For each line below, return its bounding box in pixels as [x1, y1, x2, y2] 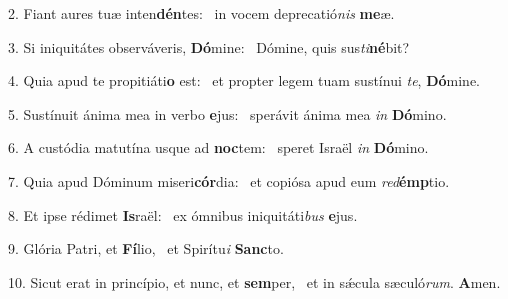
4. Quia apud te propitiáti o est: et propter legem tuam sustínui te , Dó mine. [8, 70, 480, 91]
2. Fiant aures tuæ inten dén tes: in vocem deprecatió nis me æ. [8, 3, 395, 23]
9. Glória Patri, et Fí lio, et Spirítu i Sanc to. [8, 238, 284, 259]
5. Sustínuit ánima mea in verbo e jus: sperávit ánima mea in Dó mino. [8, 103, 447, 124]
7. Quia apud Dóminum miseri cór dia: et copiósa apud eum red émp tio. [8, 170, 450, 191]
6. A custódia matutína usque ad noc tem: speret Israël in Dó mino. [8, 137, 429, 158]
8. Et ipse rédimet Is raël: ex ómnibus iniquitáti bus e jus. [8, 204, 358, 225]
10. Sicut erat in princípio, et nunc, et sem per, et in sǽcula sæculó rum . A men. [8, 271, 501, 292]
